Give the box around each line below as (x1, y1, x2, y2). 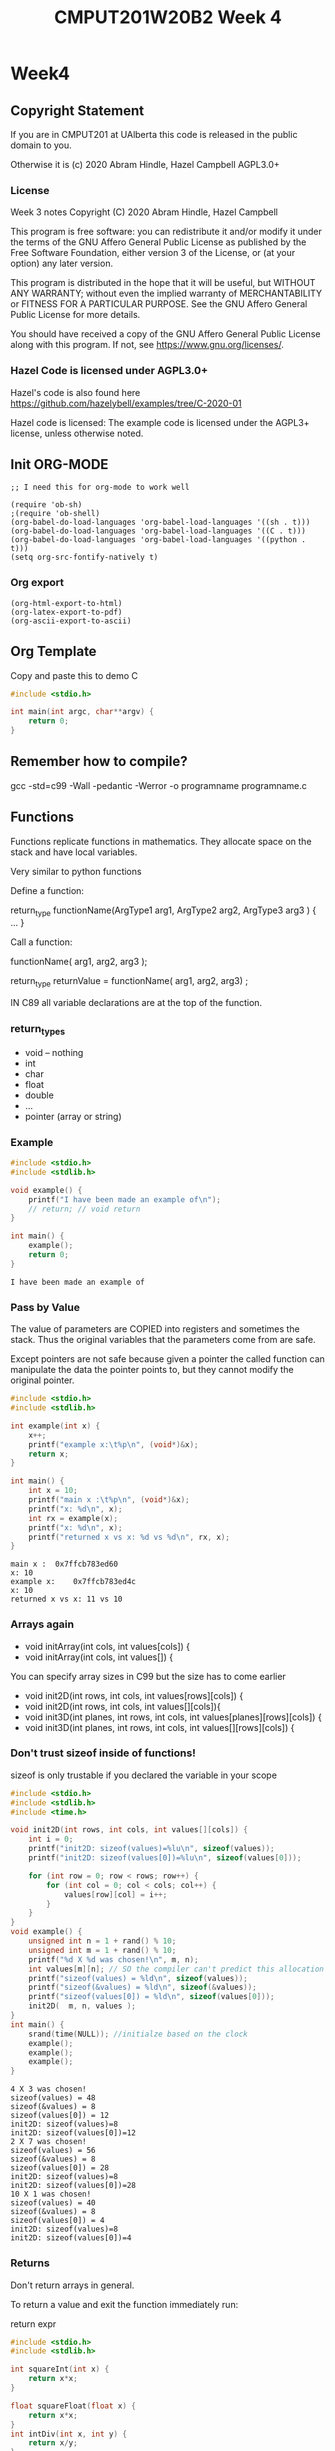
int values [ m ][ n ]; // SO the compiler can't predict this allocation (28, 1964, 325, 1974)
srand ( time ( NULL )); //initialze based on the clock (28, 2029, 248, 2039)
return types (10, 1022, 66, 1038)
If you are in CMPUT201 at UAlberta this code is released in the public (10, 129, 298, 140)
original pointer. (10, 1374, 75, 1386)
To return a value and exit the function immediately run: (10, 2298, 239, 2310)
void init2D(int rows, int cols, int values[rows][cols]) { (24, 1689, 244, 1701)
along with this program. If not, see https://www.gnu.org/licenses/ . (10, 339, 285, 351)
